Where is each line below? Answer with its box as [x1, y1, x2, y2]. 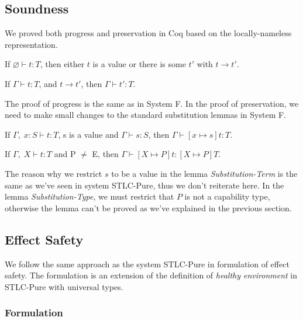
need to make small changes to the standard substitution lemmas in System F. [5, 109, 287, 121]
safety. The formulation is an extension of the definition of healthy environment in [5, 269, 298, 281]
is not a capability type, [184, 190, 270, 203]
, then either [40, 58, 85, 70]
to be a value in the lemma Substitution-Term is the [111, 167, 298, 179]
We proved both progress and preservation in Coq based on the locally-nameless [5, 27, 292, 39]
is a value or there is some [92, 58, 186, 70]
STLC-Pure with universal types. [5, 280, 123, 292]
